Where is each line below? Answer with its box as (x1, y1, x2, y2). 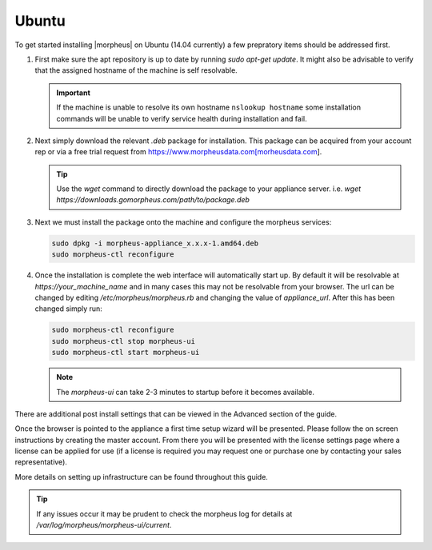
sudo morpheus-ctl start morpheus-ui (51, 348, 200, 357)
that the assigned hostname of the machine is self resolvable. (34, 66, 238, 75)
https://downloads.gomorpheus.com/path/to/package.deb (56, 195, 250, 205)
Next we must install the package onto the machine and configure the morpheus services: (34, 217, 332, 227)
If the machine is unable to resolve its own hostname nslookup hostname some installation (56, 102, 362, 112)
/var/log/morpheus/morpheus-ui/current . (36, 520, 172, 530)
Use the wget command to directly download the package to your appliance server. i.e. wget (56, 184, 362, 193)
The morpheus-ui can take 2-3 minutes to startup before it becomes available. (56, 387, 315, 397)
